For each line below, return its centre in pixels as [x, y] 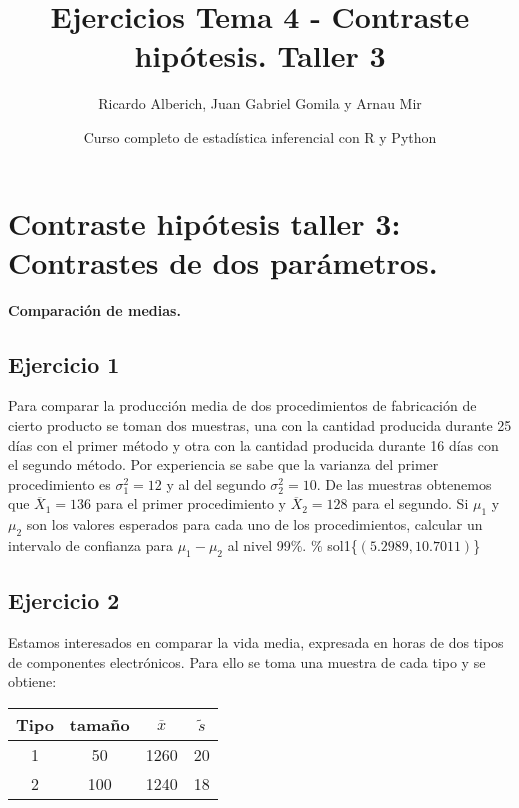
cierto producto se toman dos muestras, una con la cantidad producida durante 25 [260, 425]
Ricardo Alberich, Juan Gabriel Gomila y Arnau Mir [260, 103]
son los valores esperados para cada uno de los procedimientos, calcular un [254, 524]
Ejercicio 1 [64, 363]
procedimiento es [59, 483]
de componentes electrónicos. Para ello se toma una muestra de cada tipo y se [247, 661]
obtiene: [32, 681]
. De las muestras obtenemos [404, 483]
